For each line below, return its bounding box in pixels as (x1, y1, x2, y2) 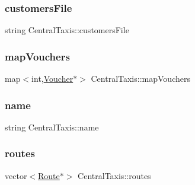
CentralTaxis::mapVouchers (91, 72, 190, 85)
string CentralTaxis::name (5, 120, 99, 133)
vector (5, 169, 27, 181)
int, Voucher (31, 72, 73, 85)
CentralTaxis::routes (78, 169, 151, 181)
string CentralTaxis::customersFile (5, 24, 129, 36)
